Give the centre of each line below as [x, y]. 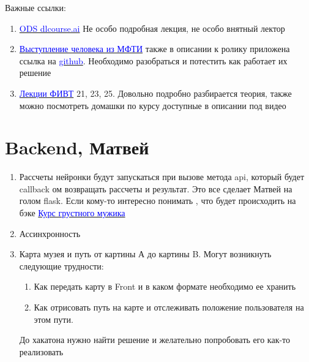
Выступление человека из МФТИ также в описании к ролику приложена [154, 49]
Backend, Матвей [77, 147]
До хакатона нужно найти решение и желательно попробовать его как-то [155, 340]
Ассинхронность [50, 233]
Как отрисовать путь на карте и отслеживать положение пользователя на [169, 307]
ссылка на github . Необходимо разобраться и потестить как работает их [153, 60]
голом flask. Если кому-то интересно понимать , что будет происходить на [158, 201]
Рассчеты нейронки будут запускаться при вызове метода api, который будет [162, 177]
